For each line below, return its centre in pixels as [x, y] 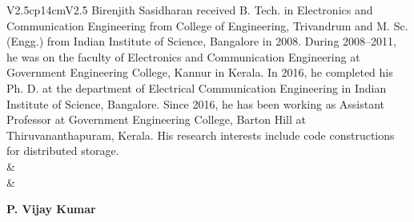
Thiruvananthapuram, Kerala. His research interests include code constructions [201, 135]
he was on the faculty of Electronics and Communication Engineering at [183, 56]
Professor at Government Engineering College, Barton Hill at [156, 119]
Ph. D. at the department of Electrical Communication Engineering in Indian [197, 87]
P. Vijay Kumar [51, 209]
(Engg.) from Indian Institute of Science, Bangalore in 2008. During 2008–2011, [201, 41]
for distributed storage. [63, 151]
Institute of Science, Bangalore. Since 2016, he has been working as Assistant [196, 103]
